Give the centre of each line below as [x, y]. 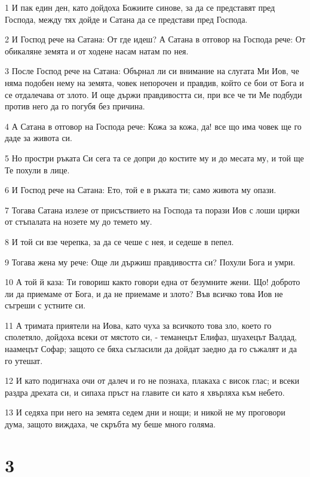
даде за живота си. [39, 138]
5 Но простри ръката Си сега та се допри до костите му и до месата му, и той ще [154, 158]
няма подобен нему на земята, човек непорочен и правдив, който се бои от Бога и [154, 82]
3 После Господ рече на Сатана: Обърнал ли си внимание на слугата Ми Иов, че [152, 71]
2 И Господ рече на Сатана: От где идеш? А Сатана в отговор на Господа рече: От [155, 39]
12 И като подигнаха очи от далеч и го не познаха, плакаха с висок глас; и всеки [152, 380]
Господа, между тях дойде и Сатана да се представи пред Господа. [126, 19]
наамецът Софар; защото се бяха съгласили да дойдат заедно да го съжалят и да [151, 349]
